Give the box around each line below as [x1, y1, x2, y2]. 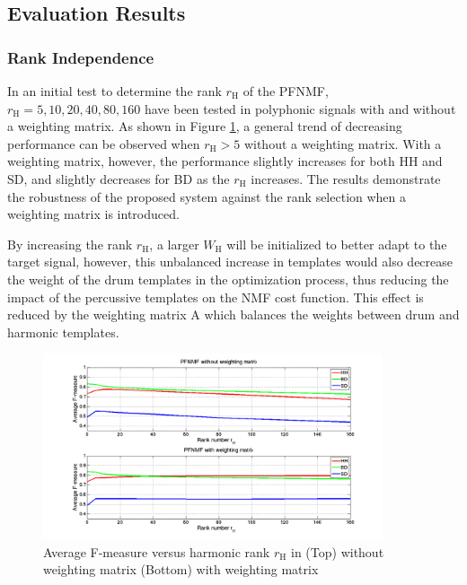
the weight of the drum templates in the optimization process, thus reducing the [7, 269, 449, 288]
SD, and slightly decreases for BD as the [7, 169, 230, 188]
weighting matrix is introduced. [7, 205, 180, 223]
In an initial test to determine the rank [7, 82, 222, 100]
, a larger [149, 234, 199, 253]
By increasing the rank [7, 234, 133, 253]
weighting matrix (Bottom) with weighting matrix [43, 560, 319, 579]
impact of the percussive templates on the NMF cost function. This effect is [7, 287, 424, 306]
